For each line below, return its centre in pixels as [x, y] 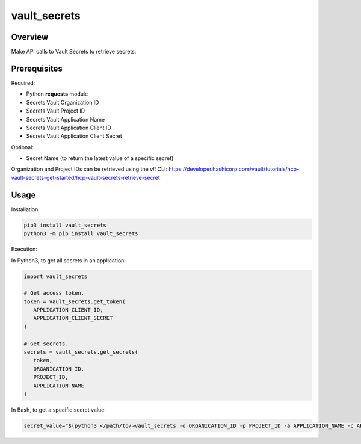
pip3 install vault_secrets [65, 225]
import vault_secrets [56, 276]
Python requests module [57, 94]
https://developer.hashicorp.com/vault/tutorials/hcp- [234, 169]
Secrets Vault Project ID [56, 111]
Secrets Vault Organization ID [63, 102]
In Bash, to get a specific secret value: [59, 410]
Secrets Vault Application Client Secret [74, 136]
